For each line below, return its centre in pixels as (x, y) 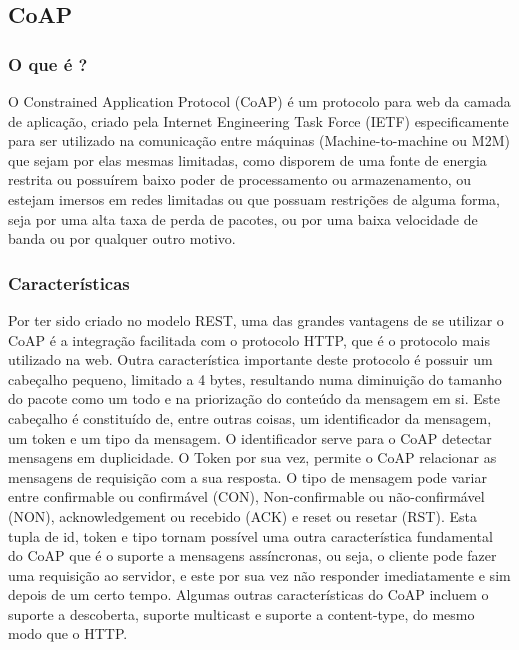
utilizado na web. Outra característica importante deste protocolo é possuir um (250, 359)
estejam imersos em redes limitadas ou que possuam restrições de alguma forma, (254, 198)
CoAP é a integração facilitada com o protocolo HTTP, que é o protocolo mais (249, 339)
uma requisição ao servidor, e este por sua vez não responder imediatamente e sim (259, 574)
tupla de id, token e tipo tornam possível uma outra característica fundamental (250, 535)
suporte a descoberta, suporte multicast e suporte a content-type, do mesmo (241, 613)
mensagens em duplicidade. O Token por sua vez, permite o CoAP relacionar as (252, 457)
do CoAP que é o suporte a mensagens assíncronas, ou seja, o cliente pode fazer (252, 555)
